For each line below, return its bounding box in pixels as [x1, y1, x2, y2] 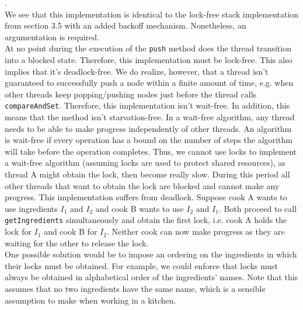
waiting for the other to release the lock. [5, 236, 149, 249]
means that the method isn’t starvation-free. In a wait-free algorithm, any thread [5, 111, 295, 123]
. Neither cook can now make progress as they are [106, 225, 285, 238]
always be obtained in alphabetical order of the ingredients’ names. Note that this [5, 271, 298, 283]
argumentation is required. [5, 30, 99, 43]
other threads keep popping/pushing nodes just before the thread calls [5, 88, 257, 100]
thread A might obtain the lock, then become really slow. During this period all [5, 168, 290, 180]
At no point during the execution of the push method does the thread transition [5, 42, 291, 54]
